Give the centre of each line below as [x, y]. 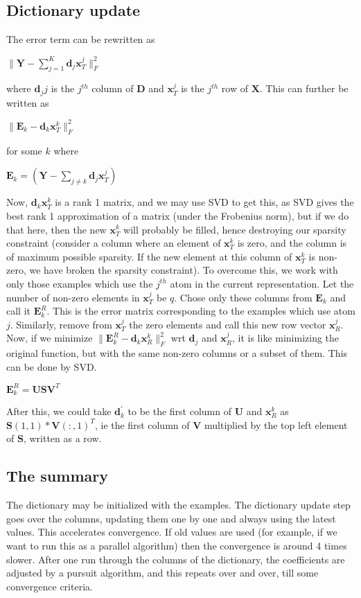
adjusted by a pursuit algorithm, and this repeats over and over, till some [162, 573]
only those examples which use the [80, 283]
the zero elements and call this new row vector [228, 324]
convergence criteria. [50, 586]
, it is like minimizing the [285, 338]
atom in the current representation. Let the [262, 283]
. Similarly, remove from [61, 324]
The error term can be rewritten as [81, 39]
